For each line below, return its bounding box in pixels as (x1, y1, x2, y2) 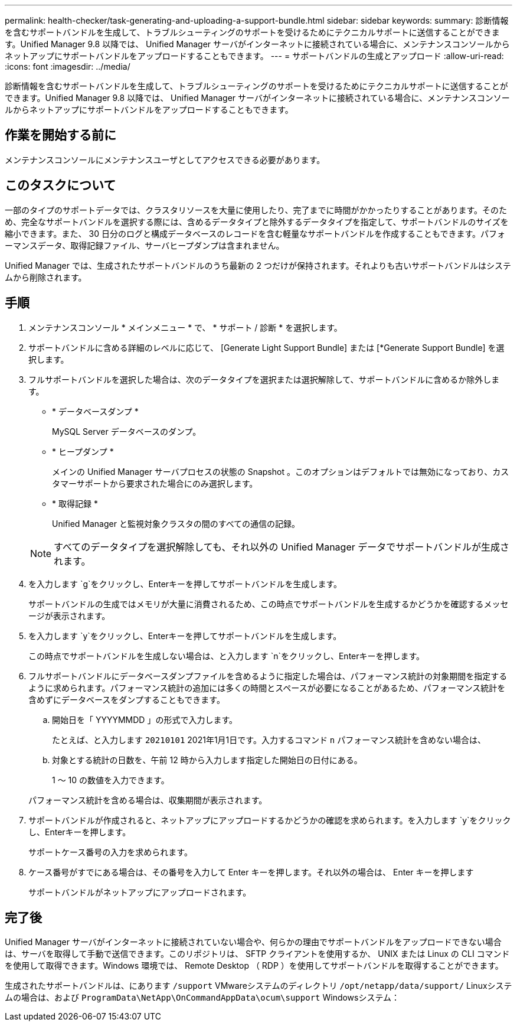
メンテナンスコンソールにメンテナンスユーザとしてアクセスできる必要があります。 (5, 154, 325, 165)
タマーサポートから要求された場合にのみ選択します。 (52, 478, 258, 488)
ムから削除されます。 (5, 272, 87, 282)
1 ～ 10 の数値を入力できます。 (52, 774, 169, 785)
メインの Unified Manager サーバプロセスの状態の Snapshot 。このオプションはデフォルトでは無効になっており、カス (52, 466, 509, 477)
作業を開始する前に (5, 128, 116, 143)
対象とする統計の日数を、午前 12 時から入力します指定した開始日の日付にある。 (52, 754, 362, 765)
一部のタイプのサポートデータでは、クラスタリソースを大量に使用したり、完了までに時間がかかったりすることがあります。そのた (5, 204, 508, 215)
